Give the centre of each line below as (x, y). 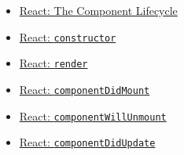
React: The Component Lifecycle (98, 10)
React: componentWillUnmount (93, 115)
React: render (53, 63)
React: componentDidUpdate (87, 142)
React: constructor (68, 36)
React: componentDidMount (85, 89)
